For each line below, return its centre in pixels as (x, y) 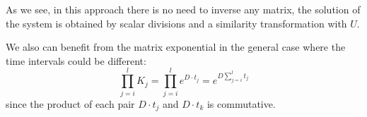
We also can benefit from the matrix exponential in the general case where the (176, 47)
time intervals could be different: (76, 60)
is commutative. (241, 103)
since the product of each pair (70, 103)
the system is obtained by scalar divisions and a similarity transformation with (176, 23)
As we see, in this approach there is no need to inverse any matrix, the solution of (183, 9)
